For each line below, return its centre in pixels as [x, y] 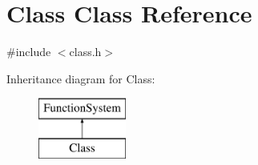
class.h [85, 52]
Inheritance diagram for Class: [81, 78]
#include [29, 52]
